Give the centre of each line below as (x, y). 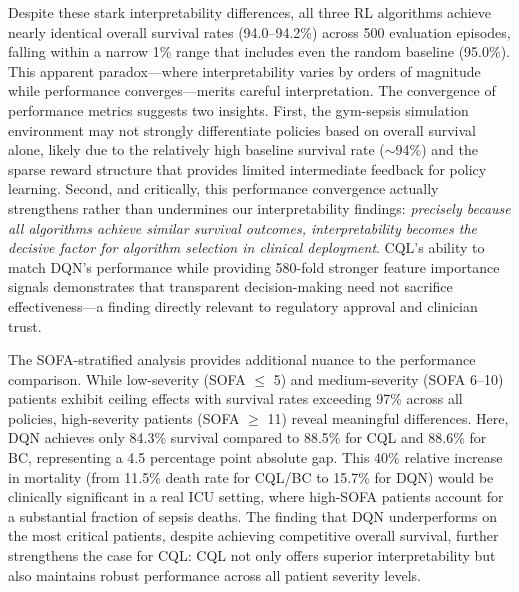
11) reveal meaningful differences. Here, (388, 417)
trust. (25, 325)
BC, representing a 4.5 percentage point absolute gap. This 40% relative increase (255, 457)
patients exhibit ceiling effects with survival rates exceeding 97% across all (235, 398)
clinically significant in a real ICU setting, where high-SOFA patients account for (256, 496)
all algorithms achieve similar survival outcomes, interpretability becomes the (242, 227)
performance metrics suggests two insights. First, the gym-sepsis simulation (238, 109)
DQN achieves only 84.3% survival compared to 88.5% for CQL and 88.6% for (247, 437)
